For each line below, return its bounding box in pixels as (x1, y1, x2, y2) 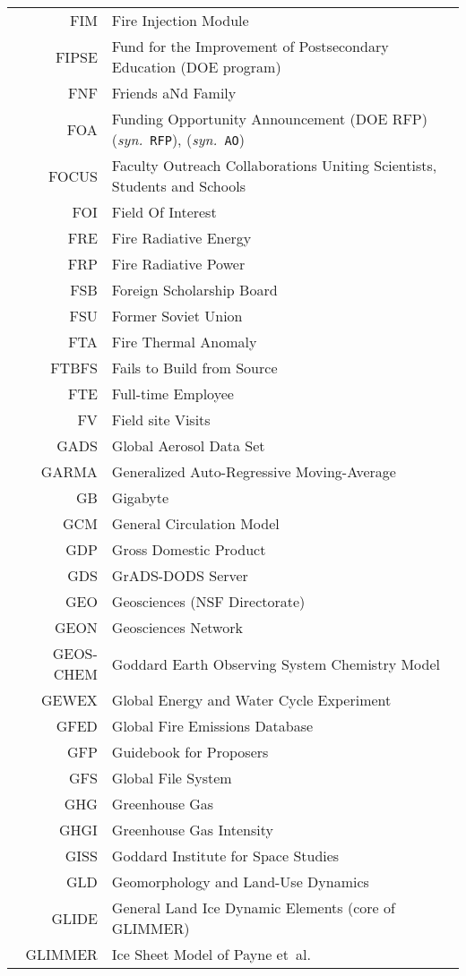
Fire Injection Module (111, 10, 249, 30)
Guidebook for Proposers (111, 741, 269, 762)
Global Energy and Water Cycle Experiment (111, 689, 392, 710)
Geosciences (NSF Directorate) (111, 591, 306, 612)
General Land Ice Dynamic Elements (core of (111, 897, 395, 918)
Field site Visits (111, 409, 211, 430)
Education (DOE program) (111, 56, 281, 77)
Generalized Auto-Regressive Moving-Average (111, 461, 396, 482)
